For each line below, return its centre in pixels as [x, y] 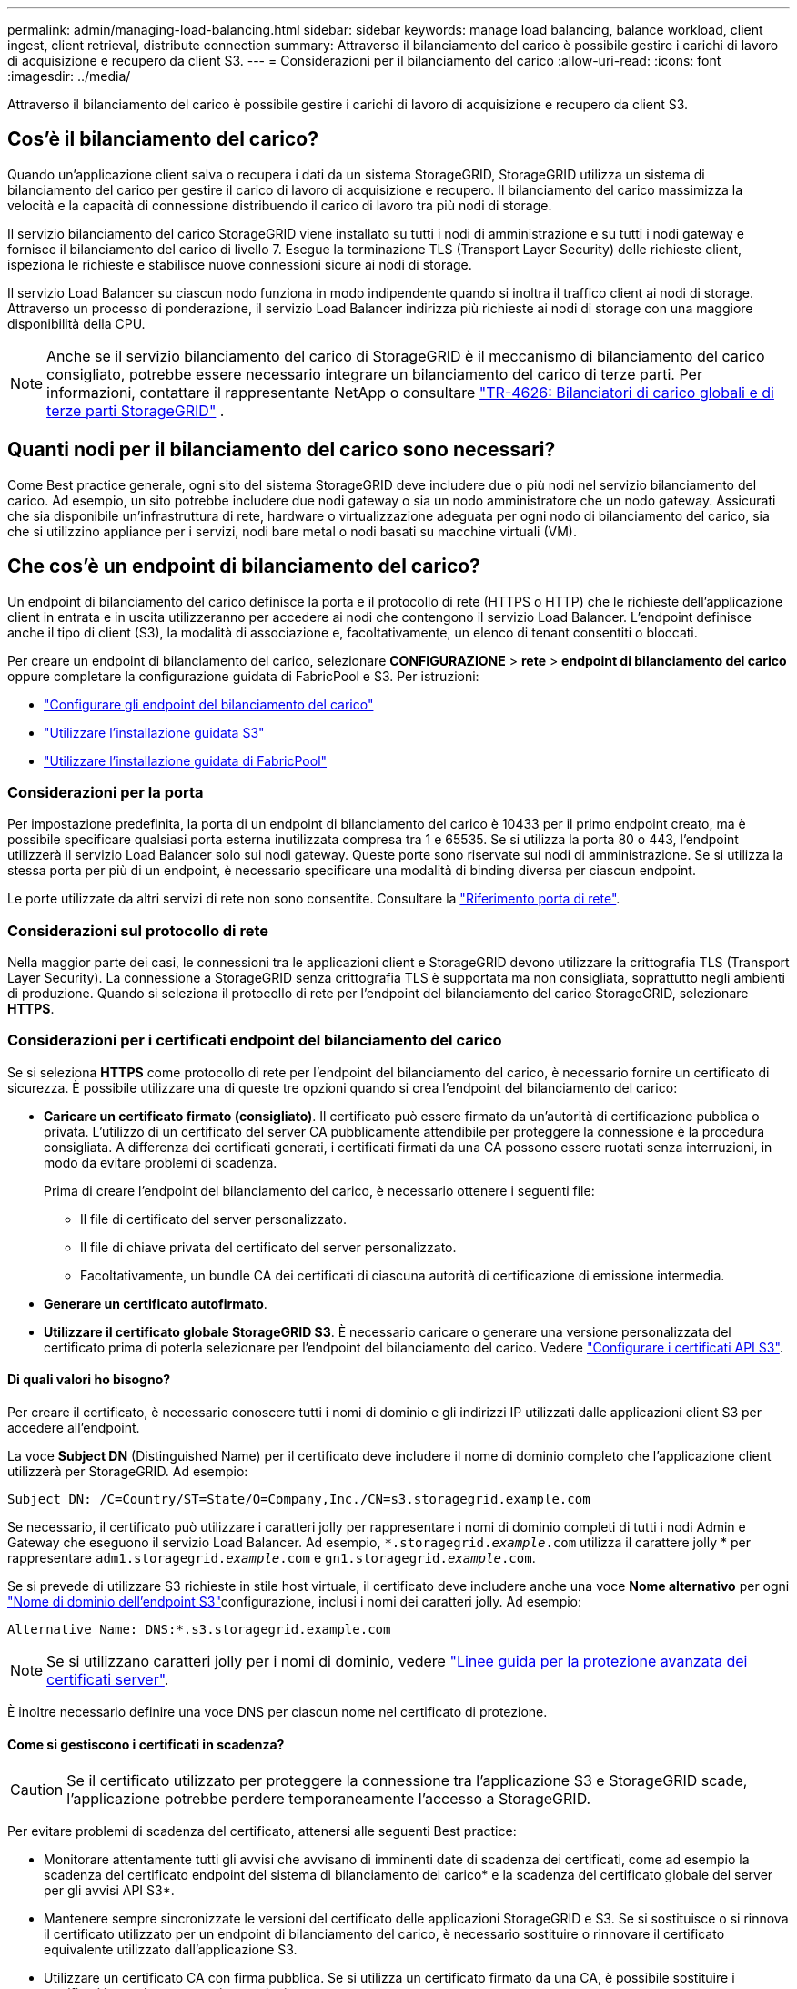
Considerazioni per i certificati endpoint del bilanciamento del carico [255, 1040]
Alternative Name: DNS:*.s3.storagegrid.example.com [199, 1629]
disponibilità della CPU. [76, 323]
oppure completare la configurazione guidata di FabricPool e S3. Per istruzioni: [243, 676]
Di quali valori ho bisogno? [89, 1380]
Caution [37, 1790]
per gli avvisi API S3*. [109, 1891]
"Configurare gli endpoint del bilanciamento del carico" [209, 704]
